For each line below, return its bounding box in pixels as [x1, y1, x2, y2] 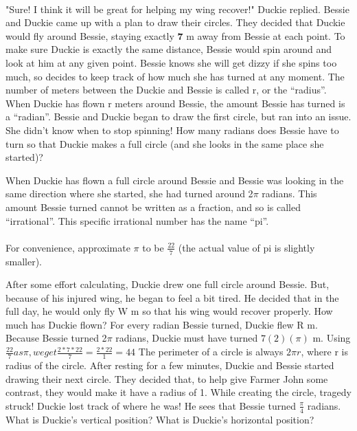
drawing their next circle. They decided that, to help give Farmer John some [5, 371, 328, 386]
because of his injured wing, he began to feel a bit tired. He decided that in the [5, 290, 339, 305]
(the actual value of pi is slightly [178, 240, 315, 254]
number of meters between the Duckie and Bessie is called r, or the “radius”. [5, 82, 327, 97]
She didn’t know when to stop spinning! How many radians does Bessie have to [5, 122, 339, 137]
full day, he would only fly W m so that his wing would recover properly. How [5, 304, 333, 318]
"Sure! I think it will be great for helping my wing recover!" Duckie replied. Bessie [5, 1, 349, 16]
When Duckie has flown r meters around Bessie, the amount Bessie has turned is [5, 96, 345, 110]
